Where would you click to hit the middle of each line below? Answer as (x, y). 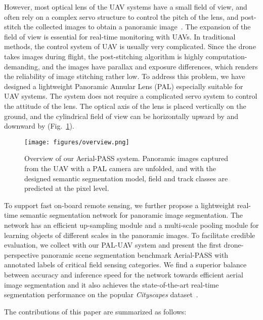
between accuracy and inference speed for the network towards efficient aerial (124, 274)
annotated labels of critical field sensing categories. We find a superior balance (125, 265)
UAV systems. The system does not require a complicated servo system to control (131, 96)
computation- (226, 56)
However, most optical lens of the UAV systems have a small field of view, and (126, 7)
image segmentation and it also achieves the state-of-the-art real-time (112, 284)
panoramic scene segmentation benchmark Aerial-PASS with (135, 254)
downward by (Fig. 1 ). (39, 126)
